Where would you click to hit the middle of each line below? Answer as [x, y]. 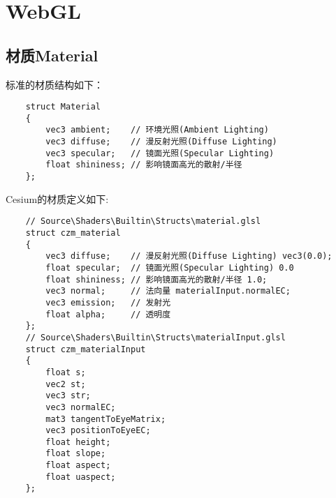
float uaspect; [81, 477]
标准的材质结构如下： [54, 84]
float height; [78, 442]
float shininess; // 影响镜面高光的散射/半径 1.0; [156, 279]
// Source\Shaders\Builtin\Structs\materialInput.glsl [155, 337]
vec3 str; [68, 396]
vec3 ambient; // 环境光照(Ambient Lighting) [157, 130]
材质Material [52, 55]
